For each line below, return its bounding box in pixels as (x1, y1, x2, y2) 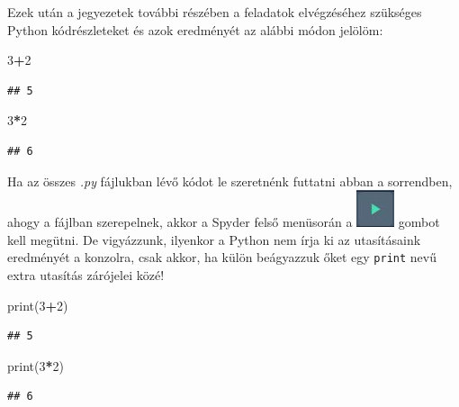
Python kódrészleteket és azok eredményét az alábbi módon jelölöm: (7, 20, 383, 39)
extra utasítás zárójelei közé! (7, 266, 165, 284)
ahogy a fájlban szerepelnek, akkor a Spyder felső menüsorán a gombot (7, 213, 440, 231)
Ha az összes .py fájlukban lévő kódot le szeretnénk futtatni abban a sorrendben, (7, 171, 453, 190)
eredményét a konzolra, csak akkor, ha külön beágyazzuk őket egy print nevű (7, 248, 436, 267)
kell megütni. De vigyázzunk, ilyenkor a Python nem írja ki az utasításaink (7, 230, 421, 249)
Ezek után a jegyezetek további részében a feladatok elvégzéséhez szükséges (7, 3, 422, 21)
